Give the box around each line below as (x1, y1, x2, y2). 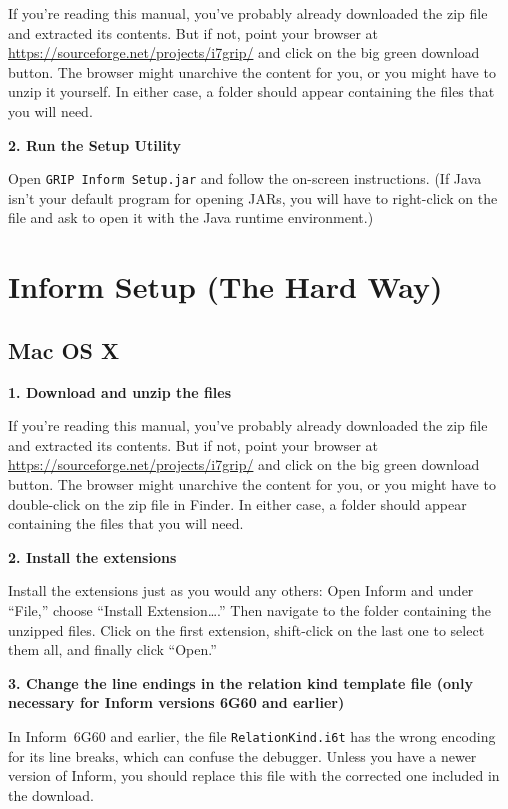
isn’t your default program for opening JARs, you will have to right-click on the (8, 187, 498, 208)
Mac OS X (8, 334, 120, 365)
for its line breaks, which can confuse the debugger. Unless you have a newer (8, 745, 477, 766)
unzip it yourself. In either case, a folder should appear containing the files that (8, 81, 495, 102)
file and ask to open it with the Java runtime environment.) (8, 207, 374, 228)
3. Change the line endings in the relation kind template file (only (8, 672, 474, 693)
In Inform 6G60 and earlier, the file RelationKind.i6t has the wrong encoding (8, 725, 496, 746)
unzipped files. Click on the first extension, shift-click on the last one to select (8, 619, 485, 640)
